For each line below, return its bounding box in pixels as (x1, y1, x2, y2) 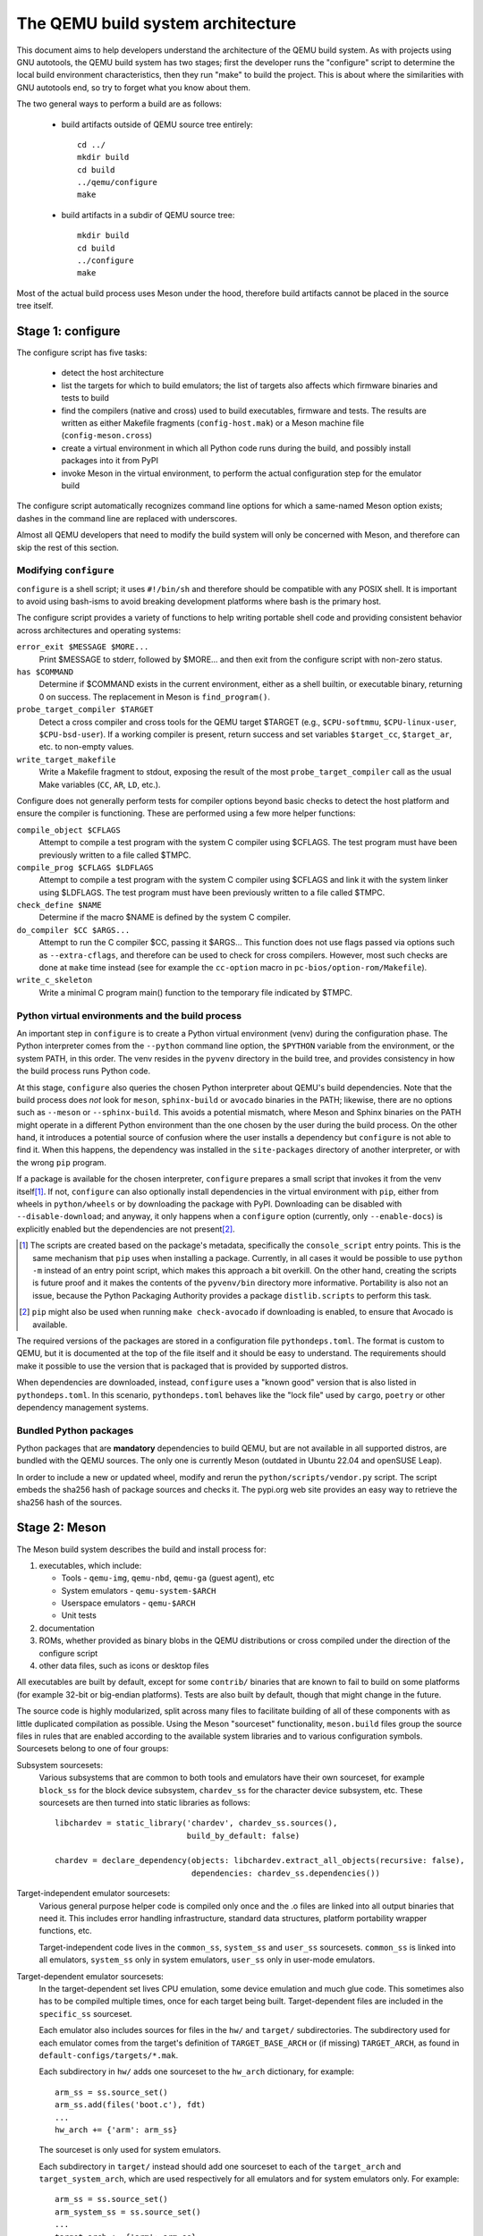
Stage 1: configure (16, 324, 121, 339)
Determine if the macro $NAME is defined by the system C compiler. (38, 912, 291, 923)
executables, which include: (38, 1560, 142, 1571)
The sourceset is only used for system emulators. (38, 2145, 222, 2156)
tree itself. (16, 301, 54, 311)
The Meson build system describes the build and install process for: (16, 1544, 267, 1554)
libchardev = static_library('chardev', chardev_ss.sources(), (55, 1818, 338, 1828)
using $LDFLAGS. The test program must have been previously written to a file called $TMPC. (38, 886, 386, 898)
